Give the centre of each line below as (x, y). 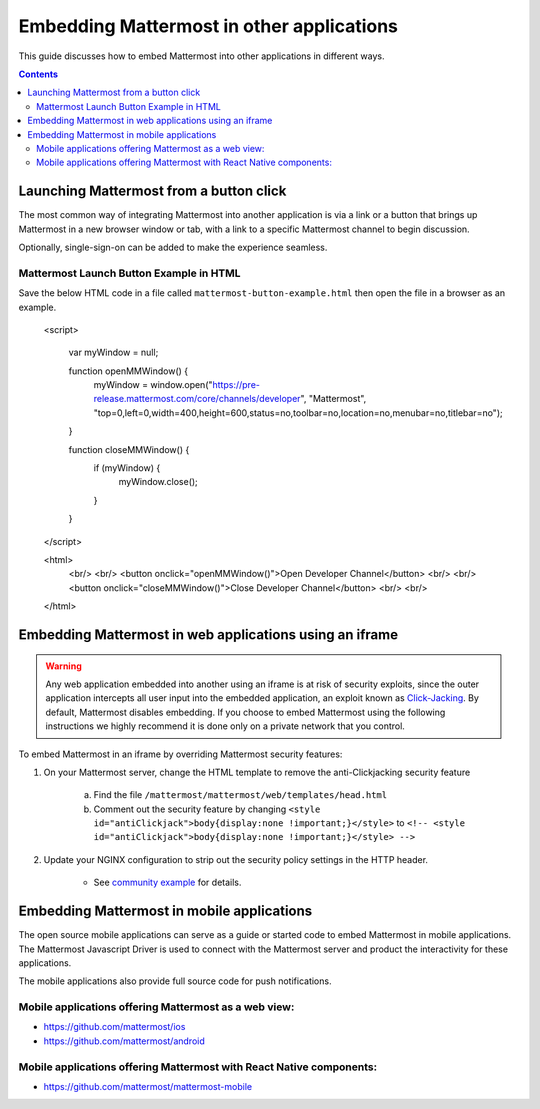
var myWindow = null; (113, 352)
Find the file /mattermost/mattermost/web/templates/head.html (240, 795)
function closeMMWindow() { (129, 449)
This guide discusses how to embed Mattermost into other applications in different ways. (201, 56)
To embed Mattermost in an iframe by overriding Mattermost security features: (180, 754)
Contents (38, 74)
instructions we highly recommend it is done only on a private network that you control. (225, 726)
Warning (63, 666)
